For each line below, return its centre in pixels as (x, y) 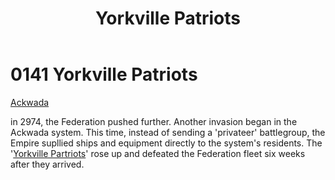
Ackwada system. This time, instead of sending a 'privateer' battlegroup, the (168, 132)
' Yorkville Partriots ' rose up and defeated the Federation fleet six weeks (158, 153)
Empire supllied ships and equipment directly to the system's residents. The (166, 143)
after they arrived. (47, 164)
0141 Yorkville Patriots (104, 74)
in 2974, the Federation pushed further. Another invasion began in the (154, 121)
